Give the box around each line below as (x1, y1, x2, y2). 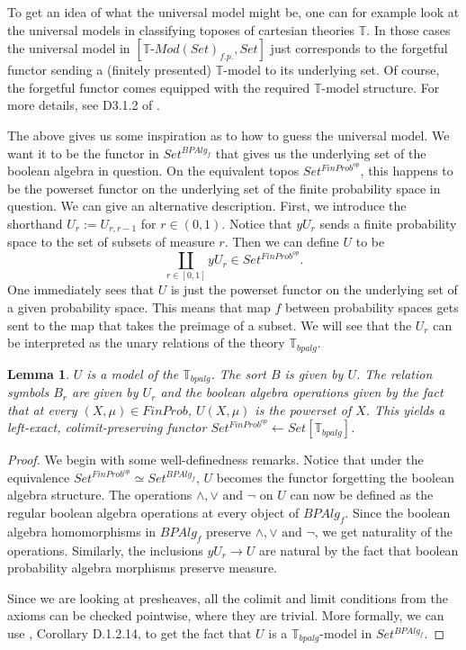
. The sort (211, 364, 266, 383)
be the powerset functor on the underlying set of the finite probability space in (7, 178, 441, 197)
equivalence (7, 467, 70, 486)
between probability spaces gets (284, 297, 459, 316)
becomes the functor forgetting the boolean (216, 467, 454, 486)
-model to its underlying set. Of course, (223, 60, 440, 79)
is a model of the (86, 364, 179, 383)
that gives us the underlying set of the (215, 143, 426, 162)
